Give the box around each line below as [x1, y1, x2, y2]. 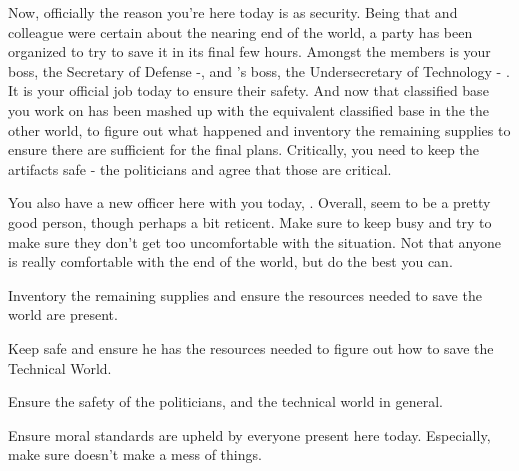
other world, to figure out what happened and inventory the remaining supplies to [8, 119, 511, 140]
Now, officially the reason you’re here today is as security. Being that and [8, 2, 458, 22]
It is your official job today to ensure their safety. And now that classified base [8, 80, 489, 101]
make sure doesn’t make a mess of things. [8, 444, 262, 465]
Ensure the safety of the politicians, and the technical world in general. [8, 391, 443, 412]
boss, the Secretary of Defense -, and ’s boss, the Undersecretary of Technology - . [8, 60, 510, 81]
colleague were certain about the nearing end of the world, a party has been [8, 21, 473, 42]
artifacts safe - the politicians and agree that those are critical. [8, 158, 392, 179]
